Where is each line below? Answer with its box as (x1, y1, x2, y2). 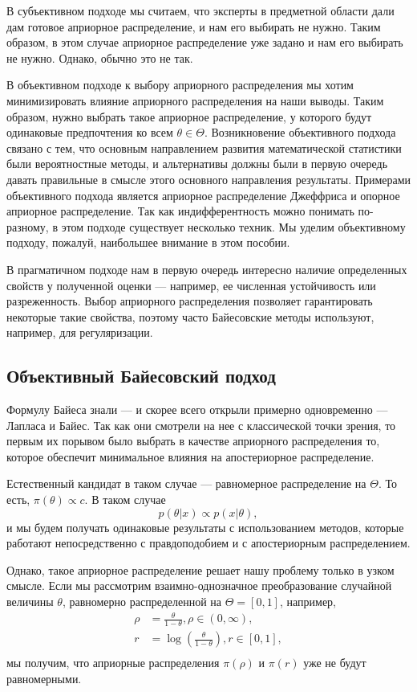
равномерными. (6, 669, 82, 686)
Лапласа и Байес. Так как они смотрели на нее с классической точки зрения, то (6, 416, 396, 433)
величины (6, 593, 54, 610)
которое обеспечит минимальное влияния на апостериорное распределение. (6, 448, 374, 465)
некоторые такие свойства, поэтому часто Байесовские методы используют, (6, 308, 374, 325)
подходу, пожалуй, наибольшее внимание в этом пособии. (6, 234, 290, 251)
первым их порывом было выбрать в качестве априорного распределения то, (6, 432, 380, 449)
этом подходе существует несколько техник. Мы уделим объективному (61, 218, 406, 235)
